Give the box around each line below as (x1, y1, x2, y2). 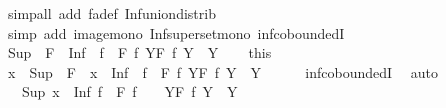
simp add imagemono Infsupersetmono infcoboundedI (7, 22, 345, 43)
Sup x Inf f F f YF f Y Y (21, 81, 238, 102)
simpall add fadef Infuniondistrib (7, 3, 216, 23)
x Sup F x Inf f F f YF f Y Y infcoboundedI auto (7, 61, 439, 82)
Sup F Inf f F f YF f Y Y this (7, 42, 272, 63)
